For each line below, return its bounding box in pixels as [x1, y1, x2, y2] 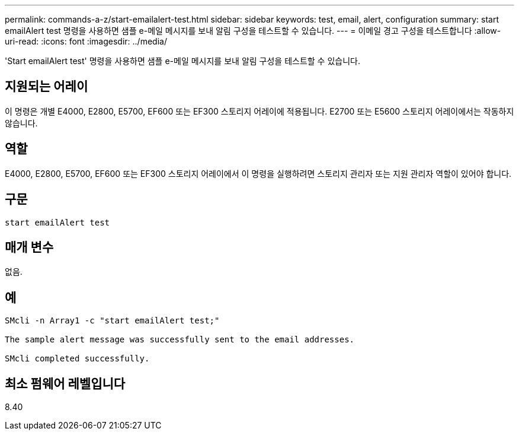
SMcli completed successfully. [5, 354, 150, 364]
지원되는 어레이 [5, 79, 88, 94]
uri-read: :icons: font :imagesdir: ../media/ [5, 36, 167, 46]
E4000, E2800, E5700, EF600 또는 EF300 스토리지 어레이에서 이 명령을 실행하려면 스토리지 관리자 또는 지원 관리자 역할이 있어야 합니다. [5, 168, 512, 179]
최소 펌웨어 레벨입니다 [5, 376, 126, 391]
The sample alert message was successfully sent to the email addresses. [5, 335, 355, 345]
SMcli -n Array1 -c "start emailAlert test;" [5, 316, 220, 326]
